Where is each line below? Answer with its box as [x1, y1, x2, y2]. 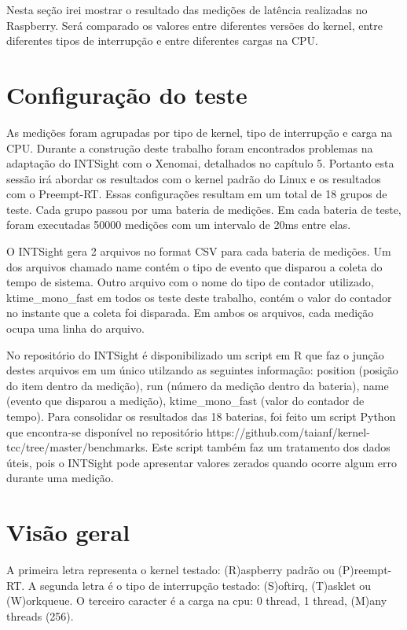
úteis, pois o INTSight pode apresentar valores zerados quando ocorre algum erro [6, 454, 397, 470]
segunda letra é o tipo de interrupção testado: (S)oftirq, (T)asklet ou [39, 577, 372, 593]
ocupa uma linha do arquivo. [6, 320, 145, 337]
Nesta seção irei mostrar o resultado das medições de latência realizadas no [6, 2, 368, 17]
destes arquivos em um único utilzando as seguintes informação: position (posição [6, 362, 398, 378]
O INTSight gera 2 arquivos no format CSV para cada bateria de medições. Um [6, 243, 391, 260]
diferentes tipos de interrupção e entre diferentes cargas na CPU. [6, 32, 318, 49]
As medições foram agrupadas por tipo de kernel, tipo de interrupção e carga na [6, 123, 393, 140]
